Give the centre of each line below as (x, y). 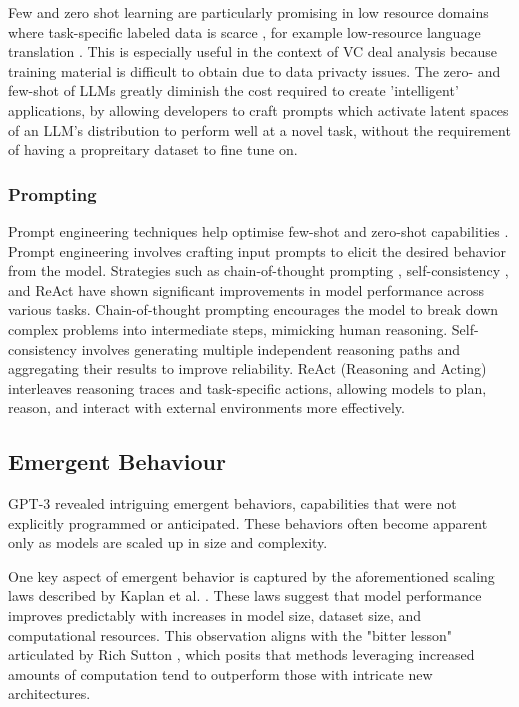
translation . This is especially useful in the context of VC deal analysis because (253, 51)
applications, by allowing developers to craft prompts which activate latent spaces (258, 109)
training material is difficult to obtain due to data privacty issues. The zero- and (254, 70)
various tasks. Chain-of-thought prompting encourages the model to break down (253, 309)
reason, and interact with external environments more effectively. (206, 407)
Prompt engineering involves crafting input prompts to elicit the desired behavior (257, 250)
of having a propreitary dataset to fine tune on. (153, 149)
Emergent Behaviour (117, 461)
